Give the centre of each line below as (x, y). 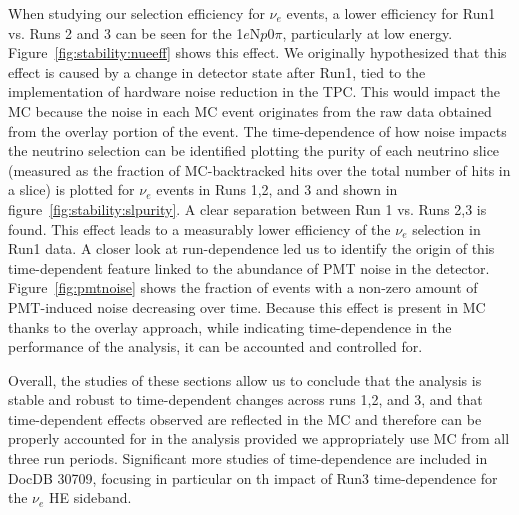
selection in (446, 228)
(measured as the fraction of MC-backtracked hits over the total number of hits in (259, 169)
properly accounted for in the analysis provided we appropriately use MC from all (259, 438)
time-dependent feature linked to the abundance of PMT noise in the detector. (249, 267)
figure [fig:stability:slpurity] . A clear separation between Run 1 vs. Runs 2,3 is (247, 208)
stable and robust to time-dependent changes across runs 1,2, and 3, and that (245, 399)
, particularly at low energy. (367, 32)
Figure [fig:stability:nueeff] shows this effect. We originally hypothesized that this (257, 52)
